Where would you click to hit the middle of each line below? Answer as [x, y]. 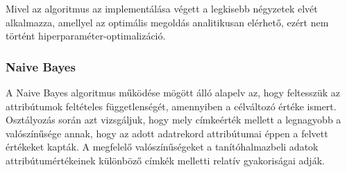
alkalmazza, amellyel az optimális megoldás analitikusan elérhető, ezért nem [167, 22]
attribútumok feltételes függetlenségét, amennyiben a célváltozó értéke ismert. [171, 106]
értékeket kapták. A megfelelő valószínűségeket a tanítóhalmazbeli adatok [162, 147]
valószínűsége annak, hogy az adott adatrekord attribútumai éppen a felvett [167, 133]
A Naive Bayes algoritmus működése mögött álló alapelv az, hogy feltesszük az [173, 92]
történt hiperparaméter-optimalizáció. [86, 36]
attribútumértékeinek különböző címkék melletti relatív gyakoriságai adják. [165, 160]
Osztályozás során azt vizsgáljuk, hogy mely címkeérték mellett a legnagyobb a [173, 120]
